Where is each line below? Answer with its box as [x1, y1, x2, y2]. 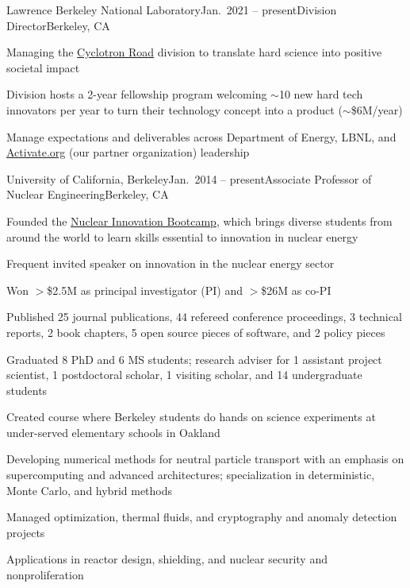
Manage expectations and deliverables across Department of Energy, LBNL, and [6, 128, 397, 145]
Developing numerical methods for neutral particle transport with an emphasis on [6, 451, 404, 467]
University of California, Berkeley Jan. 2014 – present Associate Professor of [6, 170, 372, 187]
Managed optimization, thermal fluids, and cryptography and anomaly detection [6, 509, 397, 525]
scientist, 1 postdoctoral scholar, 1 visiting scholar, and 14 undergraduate [6, 366, 362, 383]
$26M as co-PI [261, 281, 331, 298]
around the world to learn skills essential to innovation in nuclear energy [6, 228, 358, 245]
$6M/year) [351, 101, 403, 118]
